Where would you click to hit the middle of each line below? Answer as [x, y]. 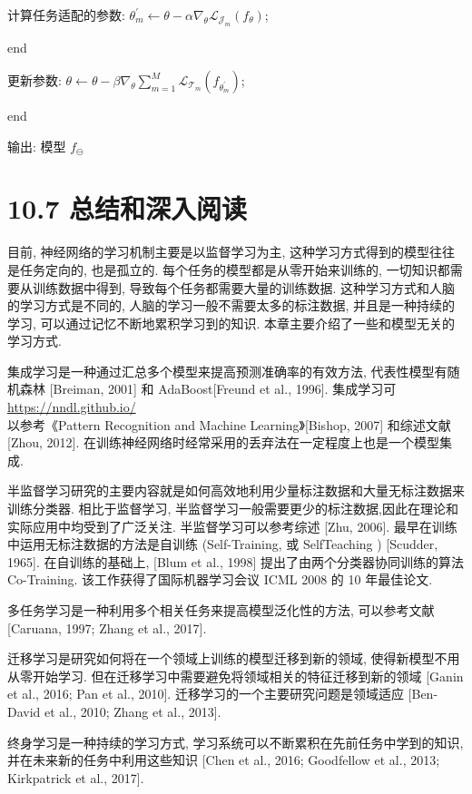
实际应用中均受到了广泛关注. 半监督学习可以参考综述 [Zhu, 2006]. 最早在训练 [232, 526]
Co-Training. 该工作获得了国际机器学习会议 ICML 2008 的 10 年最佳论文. [220, 579]
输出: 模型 [37, 146]
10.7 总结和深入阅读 [127, 208]
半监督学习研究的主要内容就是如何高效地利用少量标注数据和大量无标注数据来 [236, 490]
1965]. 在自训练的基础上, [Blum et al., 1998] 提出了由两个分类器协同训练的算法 [236, 561]
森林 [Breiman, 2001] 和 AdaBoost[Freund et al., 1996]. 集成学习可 [208, 389]
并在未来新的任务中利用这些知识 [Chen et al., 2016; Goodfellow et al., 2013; [224, 760]
